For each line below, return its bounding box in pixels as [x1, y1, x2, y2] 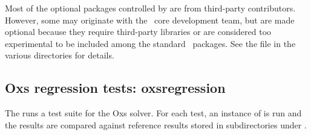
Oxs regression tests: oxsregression [5, 78, 226, 97]
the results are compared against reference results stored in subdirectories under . [5, 118, 307, 131]
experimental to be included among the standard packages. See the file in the [5, 37, 296, 49]
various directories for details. [5, 49, 114, 61]
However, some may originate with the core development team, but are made [5, 13, 295, 26]
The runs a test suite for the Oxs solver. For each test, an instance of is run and [5, 107, 302, 119]
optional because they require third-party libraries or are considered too [5, 25, 272, 38]
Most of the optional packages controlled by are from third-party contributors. [5, 2, 296, 14]
